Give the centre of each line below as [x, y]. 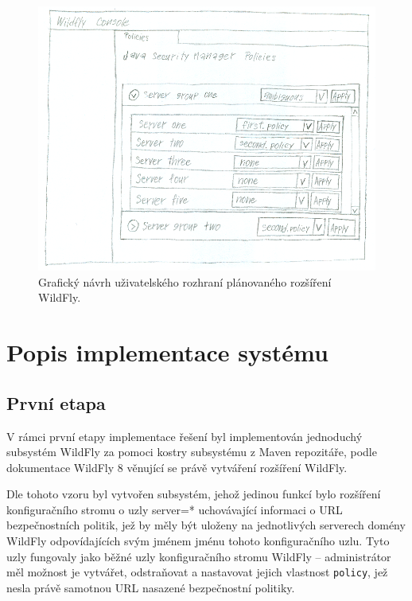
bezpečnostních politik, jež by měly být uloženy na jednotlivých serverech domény [206, 525]
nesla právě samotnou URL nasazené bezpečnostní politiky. [151, 587]
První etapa [56, 402]
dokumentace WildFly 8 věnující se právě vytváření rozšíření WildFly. [177, 467]
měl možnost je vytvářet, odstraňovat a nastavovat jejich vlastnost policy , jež [197, 572]
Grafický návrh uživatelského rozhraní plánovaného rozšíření [185, 281]
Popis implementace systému [167, 352]
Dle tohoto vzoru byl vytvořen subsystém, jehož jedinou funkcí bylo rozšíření [194, 494]
